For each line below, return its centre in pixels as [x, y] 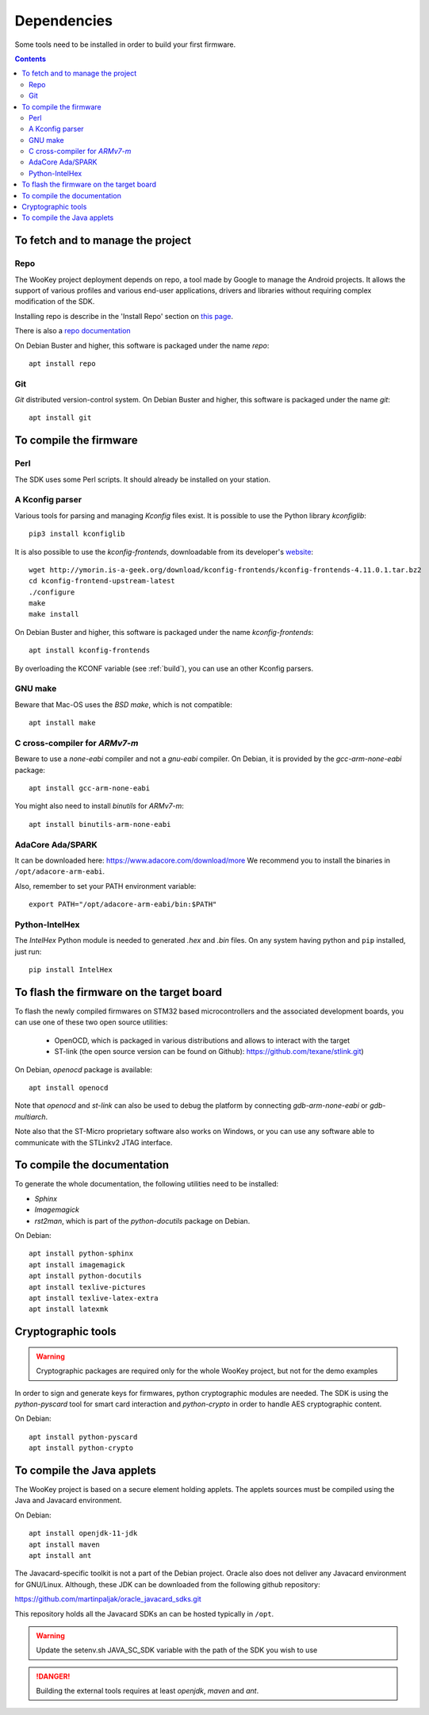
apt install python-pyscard [83, 1437]
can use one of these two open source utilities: [91, 1022]
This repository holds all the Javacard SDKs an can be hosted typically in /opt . [144, 1613]
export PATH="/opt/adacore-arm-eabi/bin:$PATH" [123, 904]
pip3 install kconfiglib [77, 534]
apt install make [62, 723]
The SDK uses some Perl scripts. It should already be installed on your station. [143, 479]
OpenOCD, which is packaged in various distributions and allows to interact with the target [202, 1040]
